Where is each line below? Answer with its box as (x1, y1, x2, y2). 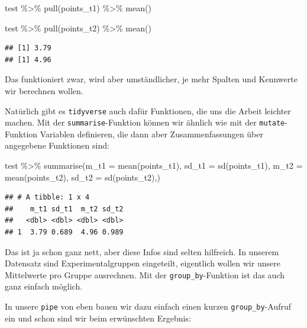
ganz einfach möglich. (5, 280, 83, 292)
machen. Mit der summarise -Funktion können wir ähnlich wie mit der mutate (5, 116, 285, 128)
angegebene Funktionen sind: (5, 139, 109, 152)
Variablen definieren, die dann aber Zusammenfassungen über (40, 127, 263, 140)
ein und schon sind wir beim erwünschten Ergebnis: (5, 311, 191, 324)
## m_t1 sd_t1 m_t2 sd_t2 (5, 204, 124, 213)
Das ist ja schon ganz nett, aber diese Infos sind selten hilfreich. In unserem (5, 245, 279, 258)
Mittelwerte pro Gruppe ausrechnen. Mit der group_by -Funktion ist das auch (5, 268, 285, 281)
